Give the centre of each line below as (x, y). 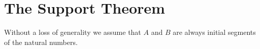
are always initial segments (214, 32)
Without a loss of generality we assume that (73, 32)
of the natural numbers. (41, 42)
